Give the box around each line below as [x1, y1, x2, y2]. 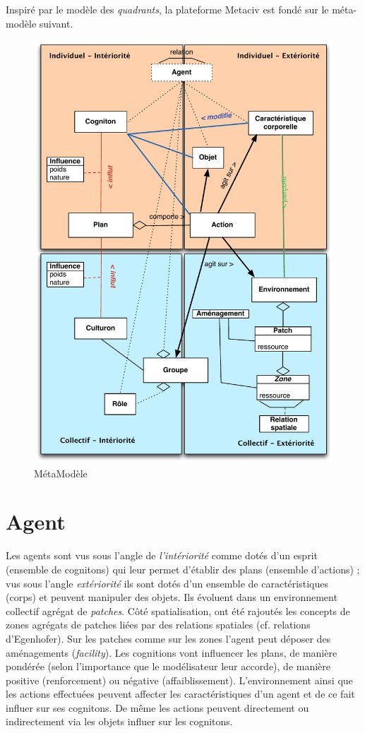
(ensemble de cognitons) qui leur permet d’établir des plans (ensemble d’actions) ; [6, 561, 360, 576]
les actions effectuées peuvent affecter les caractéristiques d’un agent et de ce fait [6, 686, 355, 701]
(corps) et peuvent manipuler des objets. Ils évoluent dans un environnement [6, 590, 337, 604]
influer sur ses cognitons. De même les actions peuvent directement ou [6, 700, 309, 715]
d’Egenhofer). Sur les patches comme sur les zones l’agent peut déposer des [6, 631, 331, 645]
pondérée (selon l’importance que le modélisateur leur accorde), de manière [6, 659, 331, 674]
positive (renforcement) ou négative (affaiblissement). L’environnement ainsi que [6, 672, 353, 687]
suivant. [39, 16, 73, 30]
